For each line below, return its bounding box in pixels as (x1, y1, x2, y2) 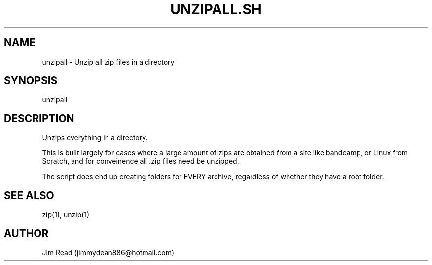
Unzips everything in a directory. (42, 133, 148, 142)
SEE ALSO (4, 189, 54, 202)
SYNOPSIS (4, 75, 58, 87)
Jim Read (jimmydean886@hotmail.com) (42, 248, 175, 257)
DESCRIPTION (4, 112, 74, 125)
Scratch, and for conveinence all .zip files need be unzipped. (42, 157, 239, 166)
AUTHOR (4, 227, 49, 240)
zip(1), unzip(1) (42, 210, 90, 219)
